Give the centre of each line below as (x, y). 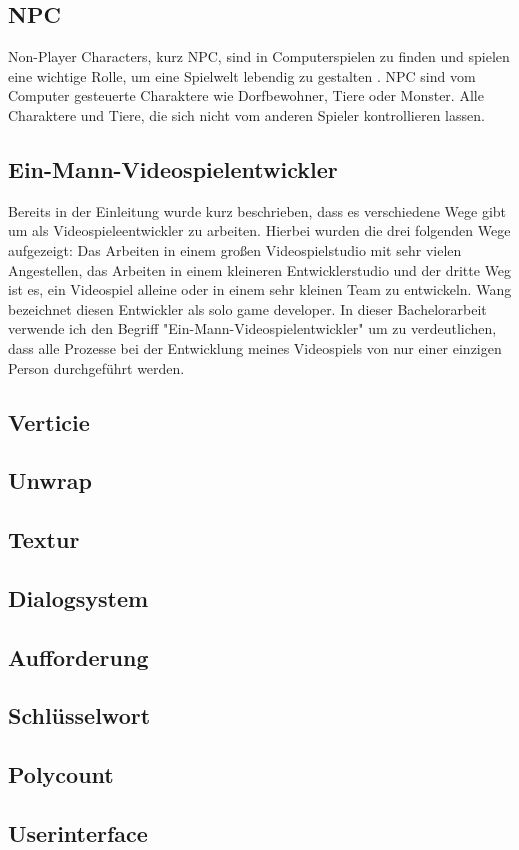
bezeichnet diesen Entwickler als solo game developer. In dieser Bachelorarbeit (247, 308)
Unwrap (50, 480)
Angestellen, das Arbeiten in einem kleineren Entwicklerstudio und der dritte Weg (260, 269)
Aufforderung (78, 656)
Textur (44, 539)
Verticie (49, 421)
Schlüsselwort (79, 715)
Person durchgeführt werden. (96, 367)
